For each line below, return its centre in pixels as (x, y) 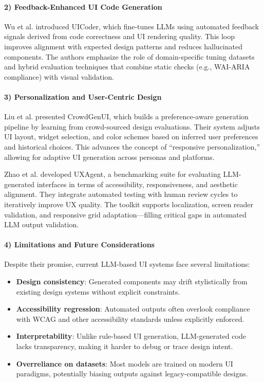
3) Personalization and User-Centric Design (83, 96)
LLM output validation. (42, 224)
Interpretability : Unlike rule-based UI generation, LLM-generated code (131, 336)
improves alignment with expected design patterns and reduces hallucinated (123, 46)
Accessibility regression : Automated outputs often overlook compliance (133, 309)
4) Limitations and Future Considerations (79, 244)
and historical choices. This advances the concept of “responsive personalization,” (132, 146)
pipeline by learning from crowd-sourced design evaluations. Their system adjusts (132, 126)
